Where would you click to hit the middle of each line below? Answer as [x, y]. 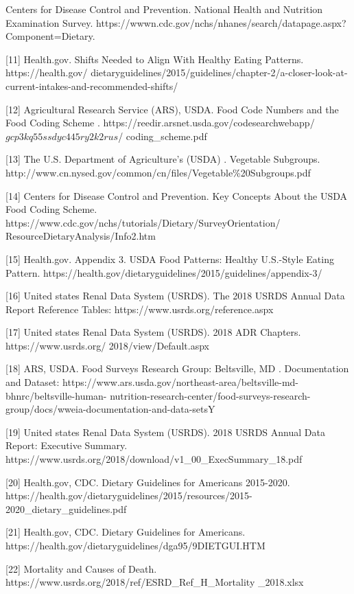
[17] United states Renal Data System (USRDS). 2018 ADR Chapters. [153, 332]
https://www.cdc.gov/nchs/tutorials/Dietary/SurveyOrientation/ [143, 222]
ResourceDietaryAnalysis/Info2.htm [81, 236]
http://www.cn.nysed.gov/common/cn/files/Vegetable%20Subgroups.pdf [158, 172]
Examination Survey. [49, 22]
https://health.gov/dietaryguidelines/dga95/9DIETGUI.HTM [135, 545]
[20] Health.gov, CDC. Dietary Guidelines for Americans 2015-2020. [148, 482]
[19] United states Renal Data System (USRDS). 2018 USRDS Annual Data [165, 432]
